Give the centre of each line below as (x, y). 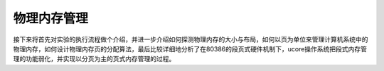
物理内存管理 (51, 18)
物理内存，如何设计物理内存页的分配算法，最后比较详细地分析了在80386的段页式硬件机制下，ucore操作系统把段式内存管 (190, 49)
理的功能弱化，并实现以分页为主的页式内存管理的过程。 (94, 59)
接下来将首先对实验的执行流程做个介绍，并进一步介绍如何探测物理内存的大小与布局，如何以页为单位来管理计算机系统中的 (191, 39)
